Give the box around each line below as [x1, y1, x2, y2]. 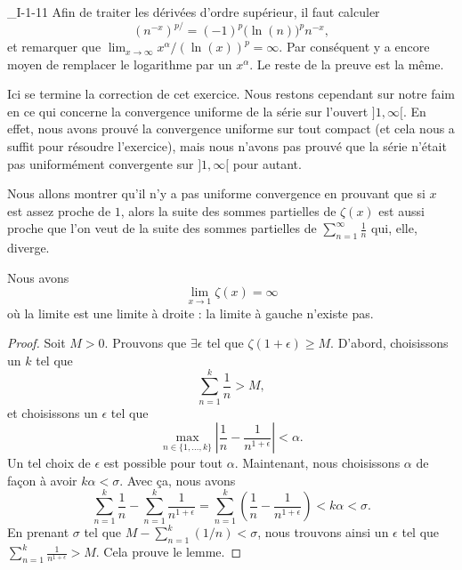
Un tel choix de [7, 454, 91, 472]
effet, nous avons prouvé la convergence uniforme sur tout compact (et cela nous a [7, 119, 455, 138]
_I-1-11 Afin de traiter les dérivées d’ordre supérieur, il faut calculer [7, 3, 380, 20]
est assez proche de [7, 201, 111, 220]
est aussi [378, 201, 425, 220]
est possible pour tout [103, 454, 223, 472]
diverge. [7, 238, 50, 257]
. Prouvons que [104, 333, 187, 352]
